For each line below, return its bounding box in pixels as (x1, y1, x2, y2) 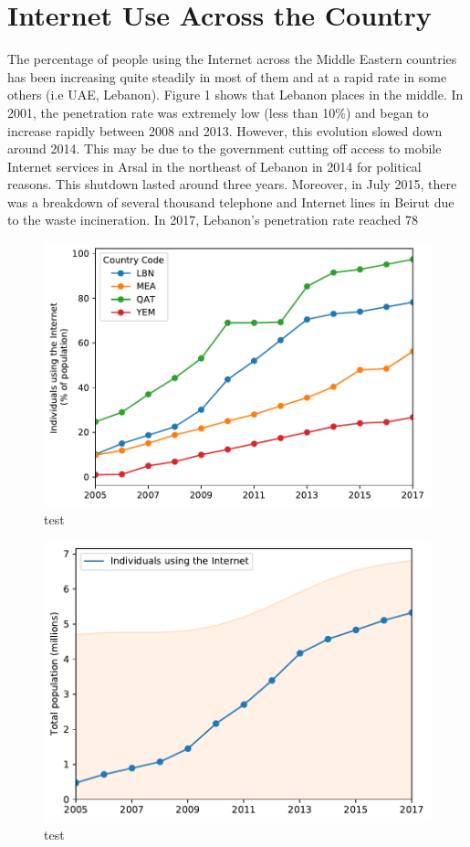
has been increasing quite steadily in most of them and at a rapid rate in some (7, 67, 447, 86)
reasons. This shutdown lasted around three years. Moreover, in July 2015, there (7, 175, 457, 194)
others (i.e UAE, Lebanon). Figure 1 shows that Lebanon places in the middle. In (7, 85, 464, 104)
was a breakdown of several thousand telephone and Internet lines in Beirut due (7, 192, 454, 211)
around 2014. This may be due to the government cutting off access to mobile (7, 139, 442, 158)
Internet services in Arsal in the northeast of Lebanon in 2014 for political (7, 156, 422, 175)
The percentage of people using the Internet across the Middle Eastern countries (7, 49, 457, 69)
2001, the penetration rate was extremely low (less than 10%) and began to (7, 102, 429, 122)
